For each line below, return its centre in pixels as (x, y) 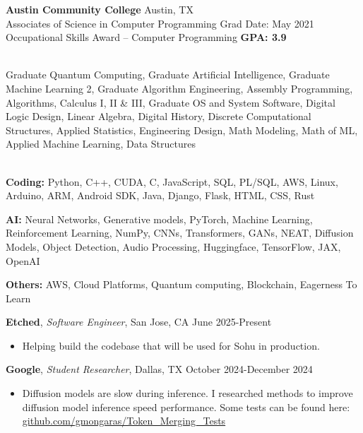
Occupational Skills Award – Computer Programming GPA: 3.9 (146, 37)
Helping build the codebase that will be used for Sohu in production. (171, 345)
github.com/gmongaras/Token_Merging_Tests (124, 421)
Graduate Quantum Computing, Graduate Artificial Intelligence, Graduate (168, 75)
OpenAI (23, 260)
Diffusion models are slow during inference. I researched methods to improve (188, 393)
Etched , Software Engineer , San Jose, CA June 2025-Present (139, 322)
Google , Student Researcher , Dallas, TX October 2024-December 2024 (159, 369)
